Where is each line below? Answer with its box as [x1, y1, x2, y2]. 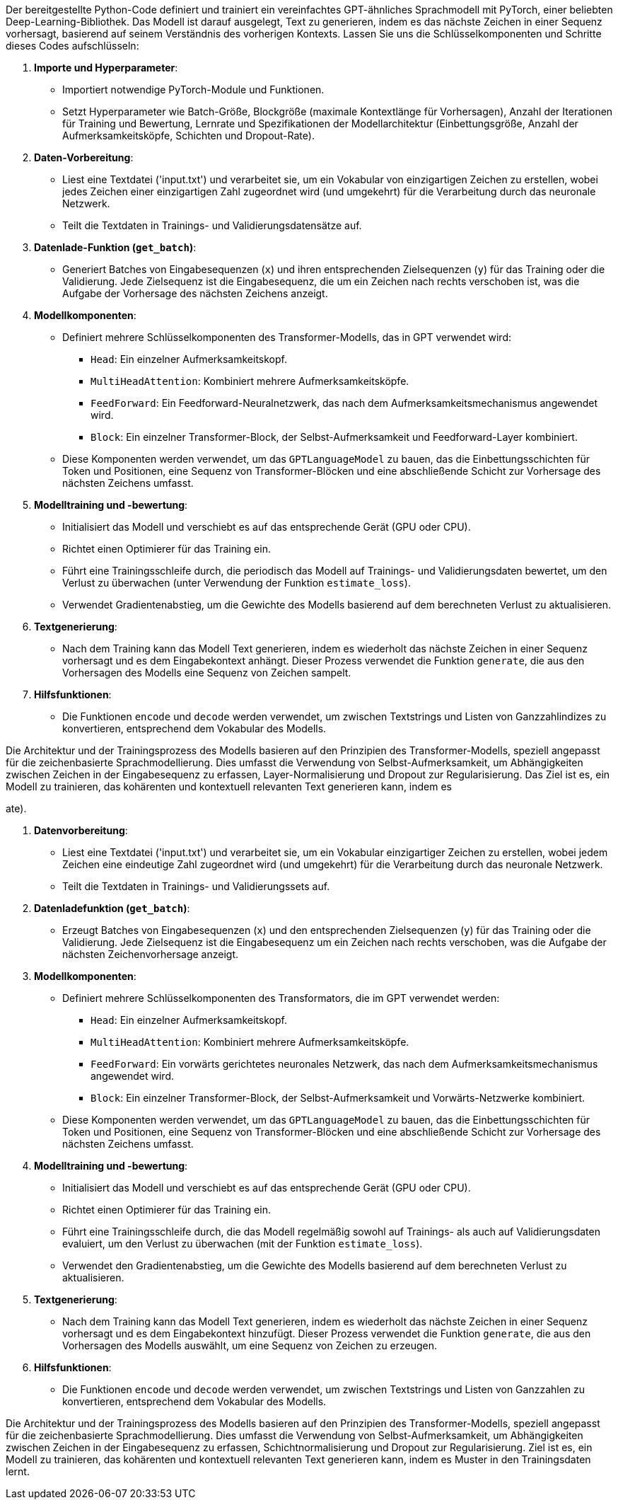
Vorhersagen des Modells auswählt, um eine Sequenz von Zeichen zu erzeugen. [62, 1339, 438, 1351]
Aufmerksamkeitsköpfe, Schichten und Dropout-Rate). [62, 129, 315, 142]
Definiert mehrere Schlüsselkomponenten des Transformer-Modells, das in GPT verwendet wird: [62, 331, 511, 343]
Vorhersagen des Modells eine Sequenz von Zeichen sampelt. [62, 667, 351, 679]
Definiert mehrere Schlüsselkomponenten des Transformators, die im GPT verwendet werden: [62, 992, 500, 1004]
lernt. [6, 1465, 30, 1477]
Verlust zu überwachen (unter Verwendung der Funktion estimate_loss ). [62, 577, 411, 589]
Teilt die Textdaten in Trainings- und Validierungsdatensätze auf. [62, 219, 362, 231]
